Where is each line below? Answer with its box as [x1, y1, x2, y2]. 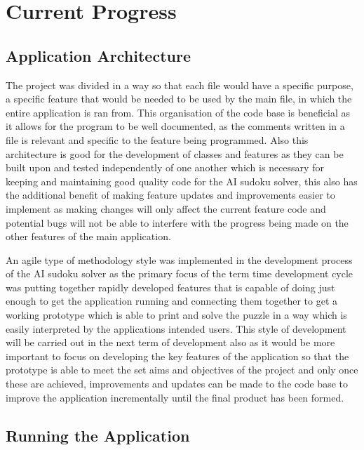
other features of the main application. [6, 229, 171, 244]
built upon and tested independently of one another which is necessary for [6, 160, 324, 175]
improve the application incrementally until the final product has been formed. [6, 390, 344, 404]
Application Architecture [6, 44, 191, 66]
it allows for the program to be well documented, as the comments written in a [6, 119, 345, 133]
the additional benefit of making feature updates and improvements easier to [6, 187, 335, 202]
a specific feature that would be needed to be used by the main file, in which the [6, 91, 352, 106]
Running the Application [6, 424, 190, 446]
